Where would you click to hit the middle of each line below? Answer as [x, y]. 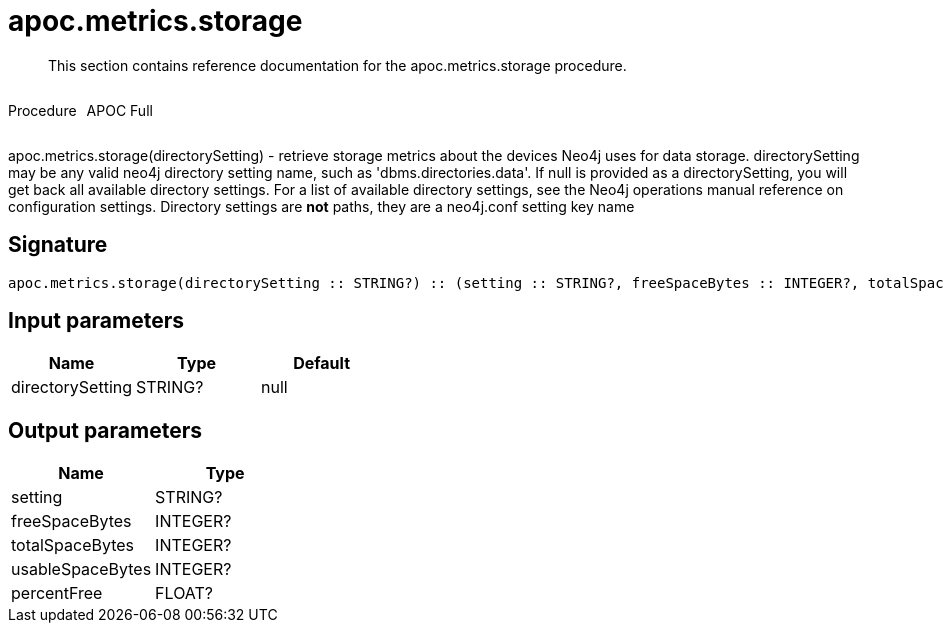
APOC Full [119, 110]
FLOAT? [184, 593]
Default [322, 363]
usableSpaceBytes [81, 569]
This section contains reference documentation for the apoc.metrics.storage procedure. [337, 65]
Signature [58, 245]
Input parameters [96, 321]
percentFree [57, 593]
